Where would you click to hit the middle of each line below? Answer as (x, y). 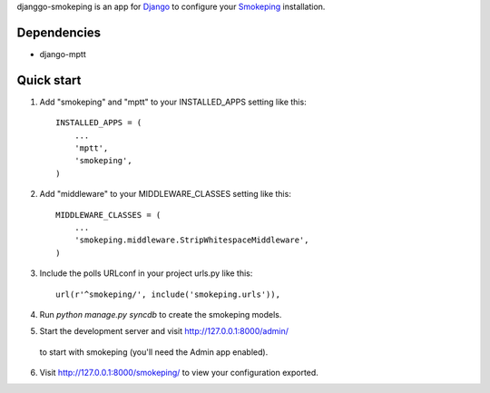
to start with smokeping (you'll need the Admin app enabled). (154, 352)
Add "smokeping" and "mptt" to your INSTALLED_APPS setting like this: (173, 102)
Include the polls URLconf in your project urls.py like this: (146, 273)
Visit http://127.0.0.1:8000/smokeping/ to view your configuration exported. (179, 373)
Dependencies (59, 32)
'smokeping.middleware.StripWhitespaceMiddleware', (191, 240)
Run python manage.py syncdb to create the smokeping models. (161, 314)
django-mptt (63, 54)
